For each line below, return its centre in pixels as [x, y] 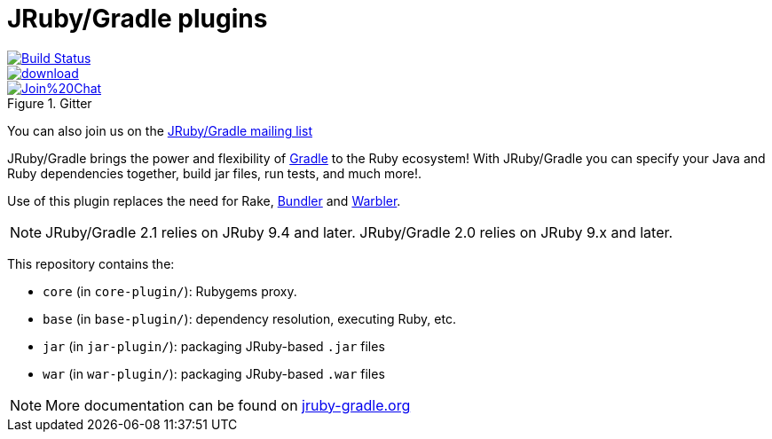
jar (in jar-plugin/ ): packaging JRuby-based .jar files [214, 346]
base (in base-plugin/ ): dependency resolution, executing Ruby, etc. [249, 318]
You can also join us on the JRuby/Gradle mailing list [160, 130]
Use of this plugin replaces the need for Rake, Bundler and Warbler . [204, 200]
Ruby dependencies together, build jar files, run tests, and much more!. [214, 173]
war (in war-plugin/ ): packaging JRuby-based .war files [214, 373]
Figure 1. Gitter [50, 103]
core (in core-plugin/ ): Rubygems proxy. [170, 291]
